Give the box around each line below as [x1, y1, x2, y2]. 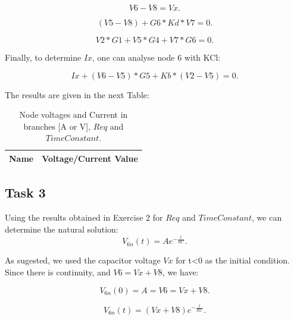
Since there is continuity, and [5, 265, 111, 278]
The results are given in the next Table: [5, 88, 149, 101]
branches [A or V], [23, 120, 91, 132]
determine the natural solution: [5, 222, 118, 235]
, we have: [162, 265, 199, 278]
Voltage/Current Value [42, 152, 138, 164]
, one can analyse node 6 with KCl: [92, 51, 221, 63]
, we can [252, 211, 282, 224]
